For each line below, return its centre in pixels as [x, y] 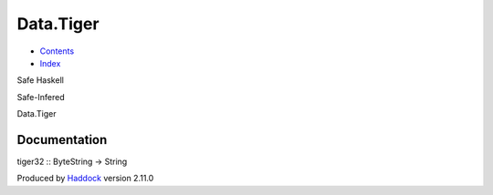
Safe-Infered [41, 97]
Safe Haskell [40, 80]
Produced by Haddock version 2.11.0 [85, 179]
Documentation [62, 140]
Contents [57, 51]
